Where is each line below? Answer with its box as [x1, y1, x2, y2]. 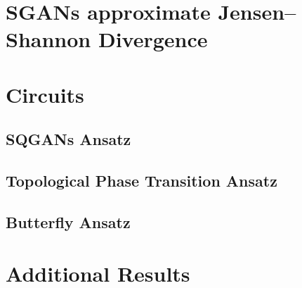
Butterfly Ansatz [6, 211, 131, 232]
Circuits [6, 80, 84, 108]
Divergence [98, 25, 208, 54]
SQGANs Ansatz [6, 128, 131, 150]
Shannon [6, 25, 91, 54]
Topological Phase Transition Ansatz [6, 170, 277, 192]
